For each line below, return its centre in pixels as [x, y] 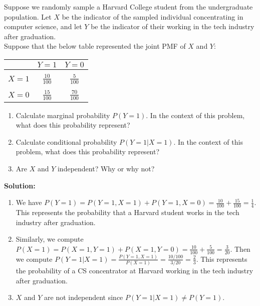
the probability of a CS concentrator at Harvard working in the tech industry [135, 271]
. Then [240, 248]
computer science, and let [43, 26]
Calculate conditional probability [66, 141]
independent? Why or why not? [106, 168]
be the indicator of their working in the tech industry [173, 26]
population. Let [28, 16]
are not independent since [84, 297]
